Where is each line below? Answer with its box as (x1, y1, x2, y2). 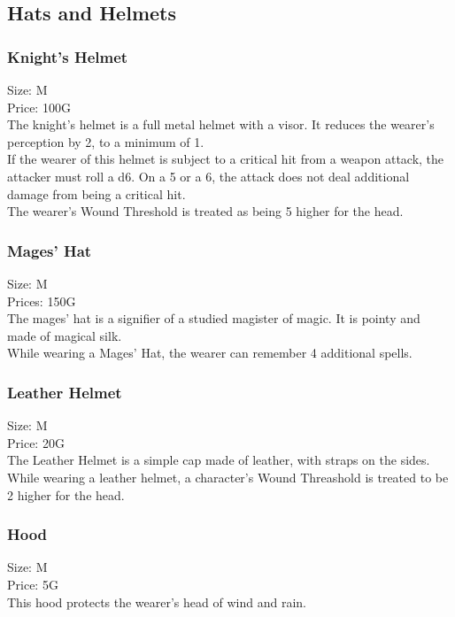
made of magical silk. (7, 326, 122, 344)
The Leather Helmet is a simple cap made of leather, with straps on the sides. (7, 451, 430, 469)
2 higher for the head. (7, 485, 125, 504)
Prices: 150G (7, 291, 76, 310)
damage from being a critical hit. (7, 184, 186, 203)
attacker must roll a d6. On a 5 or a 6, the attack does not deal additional (7, 166, 410, 185)
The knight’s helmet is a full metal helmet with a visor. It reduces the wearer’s (7, 115, 435, 134)
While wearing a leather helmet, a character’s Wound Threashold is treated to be (7, 467, 449, 486)
